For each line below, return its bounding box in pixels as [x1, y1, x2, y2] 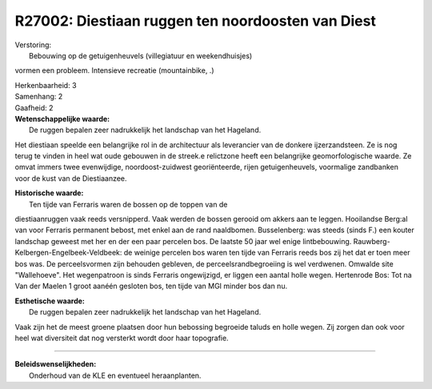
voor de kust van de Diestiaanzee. [14, 173, 127, 183]
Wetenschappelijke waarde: [14, 114, 110, 123]
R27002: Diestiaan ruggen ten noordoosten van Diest [14, 12, 376, 30]
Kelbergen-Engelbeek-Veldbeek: [14, 248, 122, 258]
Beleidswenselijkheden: [14, 359, 97, 369]
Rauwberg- [353, 236, 391, 246]
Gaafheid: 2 [14, 102, 54, 112]
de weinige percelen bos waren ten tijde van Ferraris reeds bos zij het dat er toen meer [123, 248, 410, 258]
